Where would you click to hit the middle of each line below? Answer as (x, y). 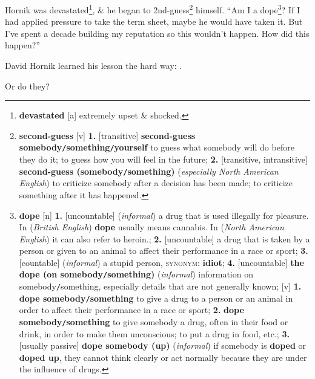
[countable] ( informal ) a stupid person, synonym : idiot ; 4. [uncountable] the (161, 262)
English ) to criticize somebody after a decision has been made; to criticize (156, 183)
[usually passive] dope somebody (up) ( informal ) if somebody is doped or (163, 345)
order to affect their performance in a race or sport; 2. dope (131, 310)
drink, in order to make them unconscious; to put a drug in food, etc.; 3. (154, 333)
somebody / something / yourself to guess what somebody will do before (157, 147)
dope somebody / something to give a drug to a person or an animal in (156, 298)
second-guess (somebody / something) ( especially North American (149, 171)
